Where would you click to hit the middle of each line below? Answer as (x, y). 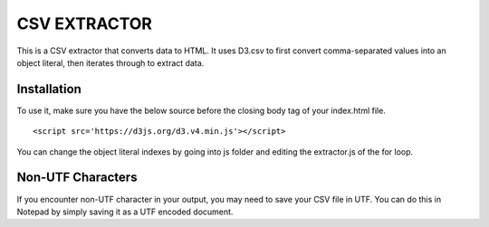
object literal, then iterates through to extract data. (110, 62)
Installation (49, 89)
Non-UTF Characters (77, 178)
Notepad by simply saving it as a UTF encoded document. (125, 212)
